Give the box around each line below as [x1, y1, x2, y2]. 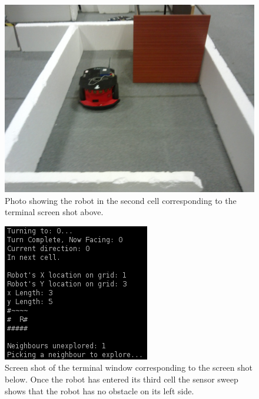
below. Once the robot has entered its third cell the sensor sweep [5, 372, 238, 385]
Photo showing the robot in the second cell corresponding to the [5, 194, 237, 206]
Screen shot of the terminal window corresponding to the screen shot [5, 361, 253, 374]
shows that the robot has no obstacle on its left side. [5, 384, 194, 397]
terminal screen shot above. [5, 206, 104, 218]
